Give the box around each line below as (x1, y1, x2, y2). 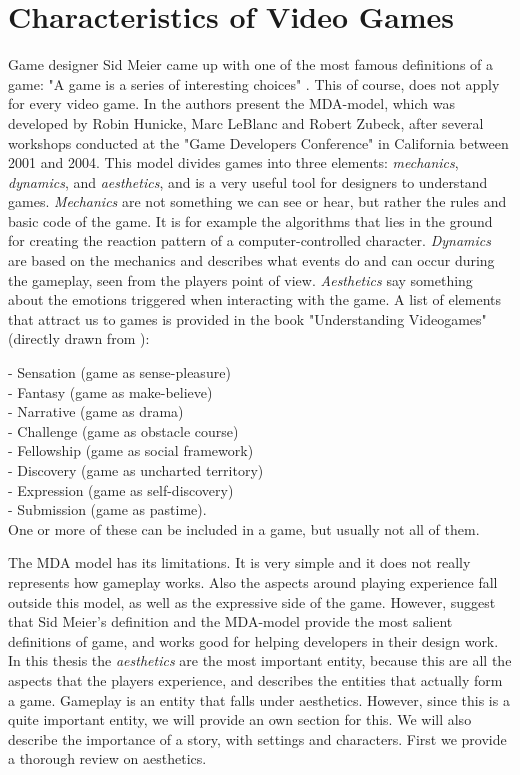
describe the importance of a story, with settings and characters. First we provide (8, 728, 507, 749)
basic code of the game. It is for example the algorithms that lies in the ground (8, 210, 493, 231)
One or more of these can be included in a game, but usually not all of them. (8, 518, 480, 539)
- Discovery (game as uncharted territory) (8, 460, 264, 480)
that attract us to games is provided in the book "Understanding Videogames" (8, 308, 487, 329)
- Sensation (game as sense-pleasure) (8, 362, 231, 383)
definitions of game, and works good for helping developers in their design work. (8, 630, 499, 651)
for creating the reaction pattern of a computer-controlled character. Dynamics (8, 230, 491, 251)
